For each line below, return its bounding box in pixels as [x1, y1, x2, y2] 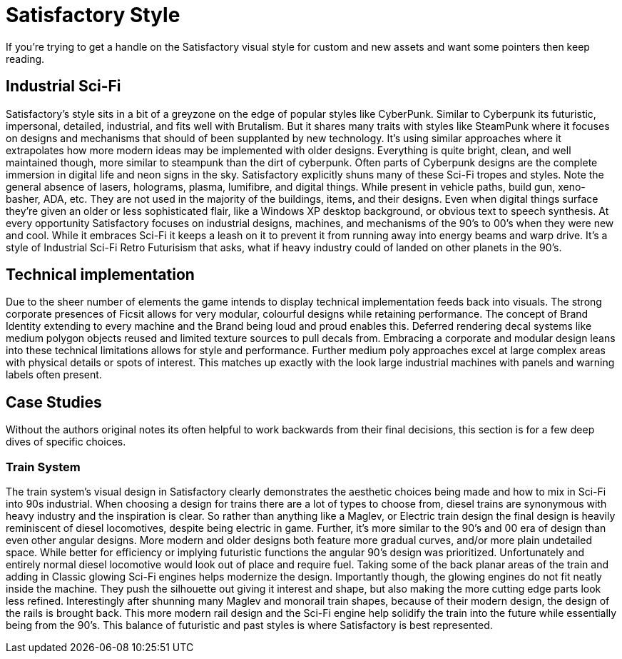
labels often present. [6, 368, 102, 381]
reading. [6, 52, 45, 65]
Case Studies [6, 393, 102, 411]
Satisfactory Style [6, 3, 180, 27]
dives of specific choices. [6, 436, 126, 448]
